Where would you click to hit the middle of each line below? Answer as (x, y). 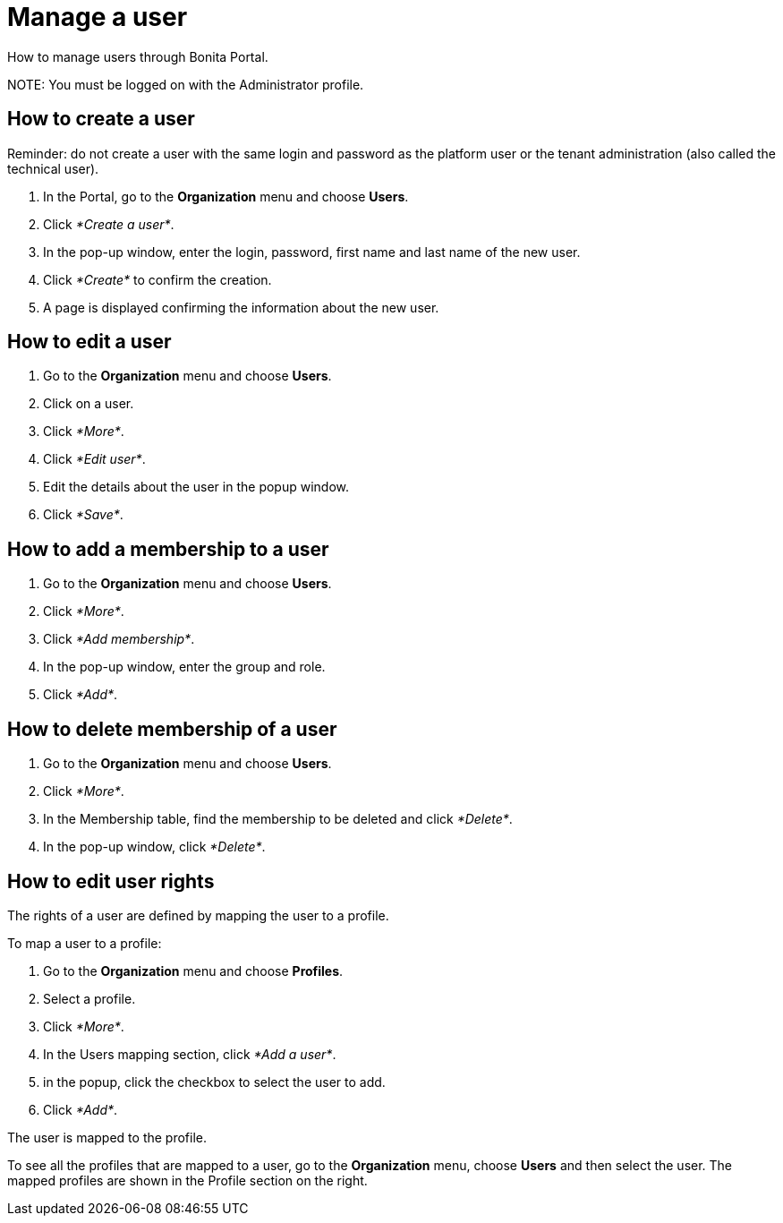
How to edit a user (89, 342)
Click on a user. (89, 404)
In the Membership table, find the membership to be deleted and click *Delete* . (278, 819)
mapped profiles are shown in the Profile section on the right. (187, 1180)
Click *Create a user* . (109, 224)
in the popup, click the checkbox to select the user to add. (214, 1082)
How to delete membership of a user (172, 729)
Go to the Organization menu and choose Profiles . (193, 971)
